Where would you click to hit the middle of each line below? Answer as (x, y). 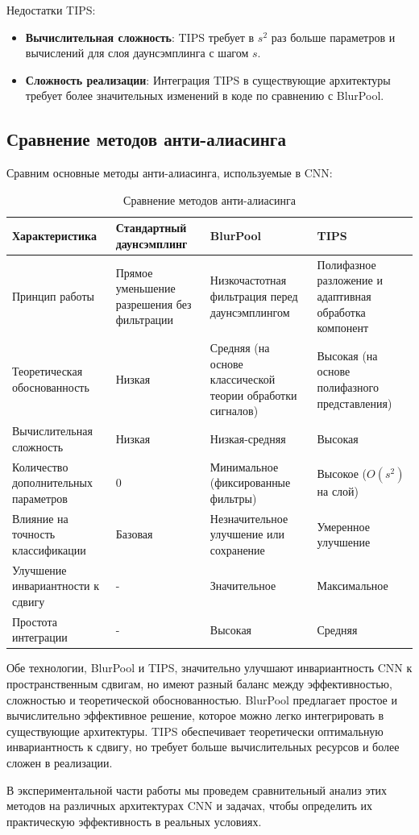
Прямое (134, 272)
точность (34, 534)
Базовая (134, 534)
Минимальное (244, 466)
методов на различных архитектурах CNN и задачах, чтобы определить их (190, 806)
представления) (355, 403)
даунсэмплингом (250, 312)
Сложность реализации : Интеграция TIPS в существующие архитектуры (208, 79)
